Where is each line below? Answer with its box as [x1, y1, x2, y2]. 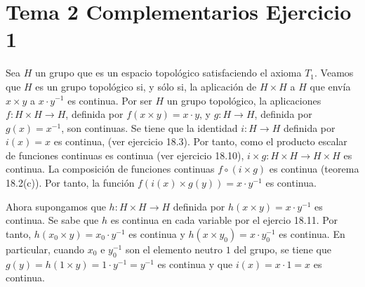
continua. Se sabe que [6, 213, 99, 227]
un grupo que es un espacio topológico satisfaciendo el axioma [34, 65, 302, 80]
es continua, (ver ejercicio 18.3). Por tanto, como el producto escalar [53, 134, 347, 149]
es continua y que [157, 256, 233, 271]
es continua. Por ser [67, 93, 152, 107]
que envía [310, 79, 351, 93]
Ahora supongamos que [6, 199, 106, 213]
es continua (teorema [269, 161, 359, 176]
